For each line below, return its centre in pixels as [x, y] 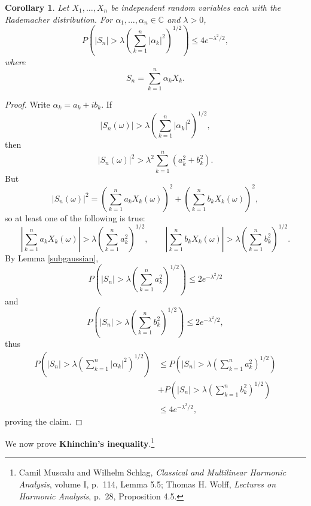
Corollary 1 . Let [37, 7]
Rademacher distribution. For [59, 19]
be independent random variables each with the [196, 7]
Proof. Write [28, 104]
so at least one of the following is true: [75, 217]
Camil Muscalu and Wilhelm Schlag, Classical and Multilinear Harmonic [153, 472]
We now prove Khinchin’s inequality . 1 [80, 442]
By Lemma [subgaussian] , [52, 257]
